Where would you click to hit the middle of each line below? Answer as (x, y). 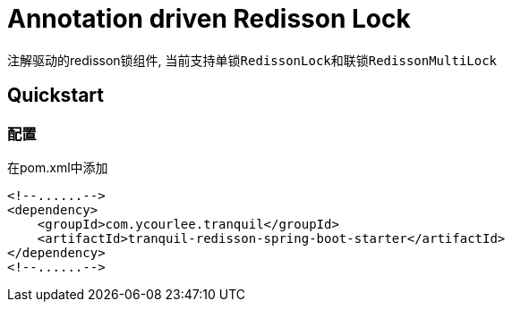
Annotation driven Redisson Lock (209, 19)
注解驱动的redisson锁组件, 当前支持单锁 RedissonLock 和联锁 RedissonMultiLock (252, 60)
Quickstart (56, 96)
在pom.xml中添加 (58, 167)
